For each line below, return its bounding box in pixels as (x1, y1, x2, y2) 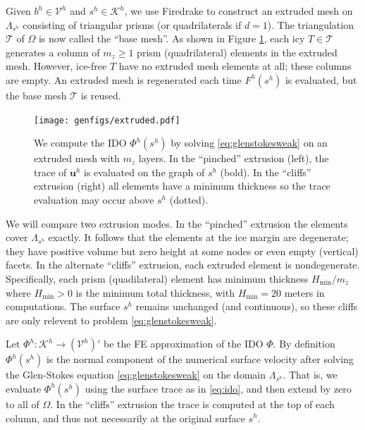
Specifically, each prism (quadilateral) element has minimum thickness (6, 271, 309, 285)
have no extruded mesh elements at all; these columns (118, 59, 352, 73)
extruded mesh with (34, 151, 120, 166)
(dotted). (169, 192, 209, 207)
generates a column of (6, 44, 100, 59)
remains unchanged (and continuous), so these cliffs (135, 299, 358, 314)
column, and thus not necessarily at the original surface (6, 410, 245, 425)
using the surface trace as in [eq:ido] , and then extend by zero (85, 381, 352, 395)
